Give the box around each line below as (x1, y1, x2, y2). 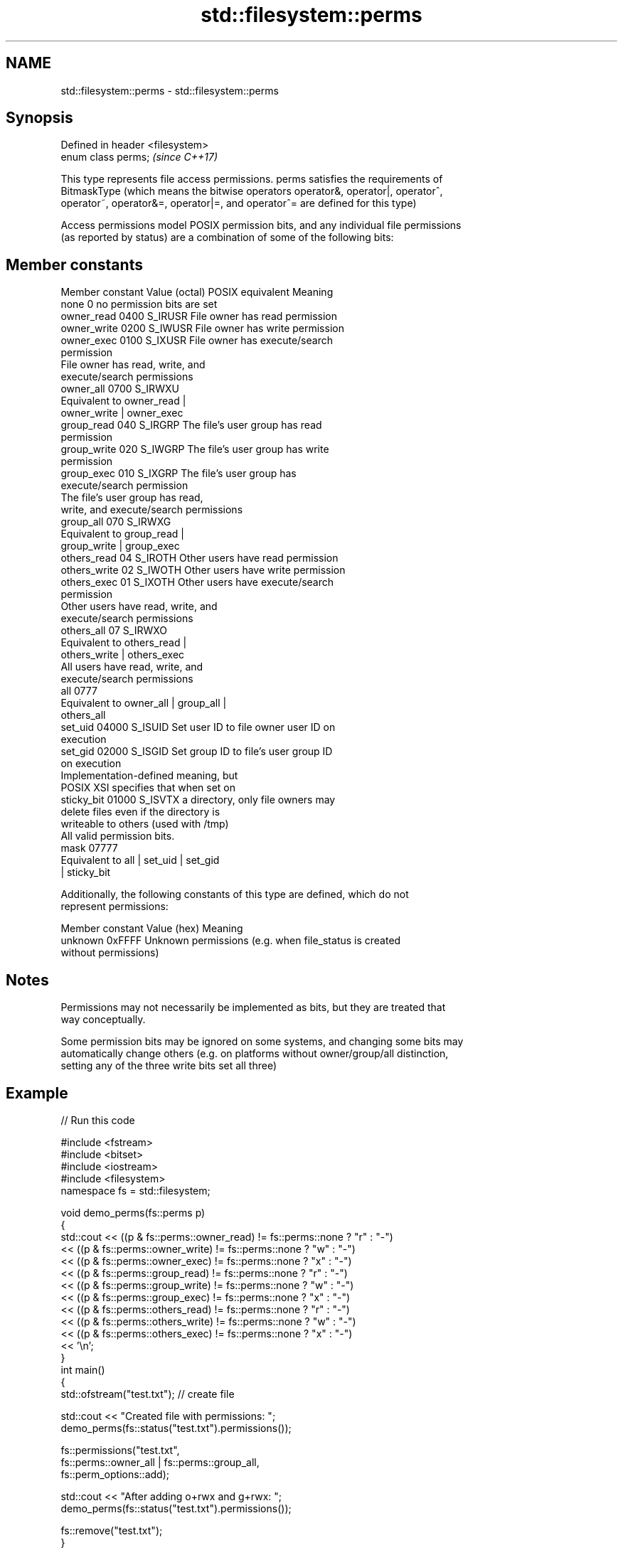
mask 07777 (60, 842, 118, 855)
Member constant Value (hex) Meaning (60, 922, 243, 935)
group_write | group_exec (60, 540, 180, 552)
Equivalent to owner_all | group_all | (60, 697, 227, 710)
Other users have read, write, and (60, 600, 218, 613)
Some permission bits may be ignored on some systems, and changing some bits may (60, 1035, 464, 1048)
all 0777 (60, 685, 97, 697)
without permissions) (60, 946, 159, 959)
